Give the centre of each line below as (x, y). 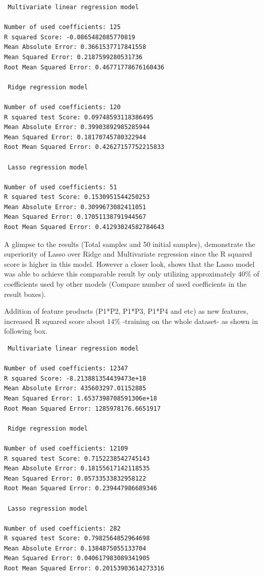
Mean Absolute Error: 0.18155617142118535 (77, 469)
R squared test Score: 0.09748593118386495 (79, 117)
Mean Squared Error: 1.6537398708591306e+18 (81, 398)
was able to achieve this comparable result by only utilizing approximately (120, 274)
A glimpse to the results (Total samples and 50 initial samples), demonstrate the (130, 244)
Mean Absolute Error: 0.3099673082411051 (75, 207)
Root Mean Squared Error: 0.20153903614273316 (84, 569)
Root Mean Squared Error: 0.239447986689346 (81, 489)
